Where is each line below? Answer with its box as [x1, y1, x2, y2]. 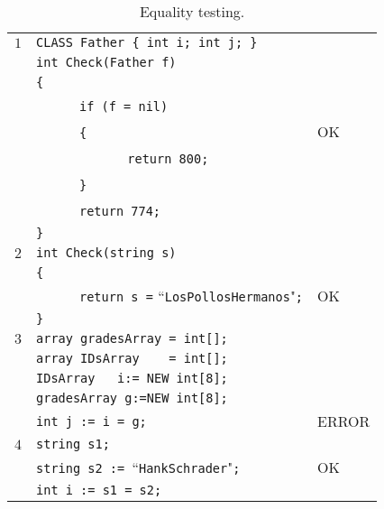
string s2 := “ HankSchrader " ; [36, 457, 241, 477]
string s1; [36, 437, 110, 451]
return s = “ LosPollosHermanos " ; [79, 285, 304, 306]
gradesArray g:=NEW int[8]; [36, 391, 228, 405]
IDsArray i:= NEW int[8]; [36, 371, 228, 385]
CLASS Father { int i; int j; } [36, 35, 258, 50]
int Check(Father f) [36, 55, 177, 69]
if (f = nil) [79, 99, 169, 114]
